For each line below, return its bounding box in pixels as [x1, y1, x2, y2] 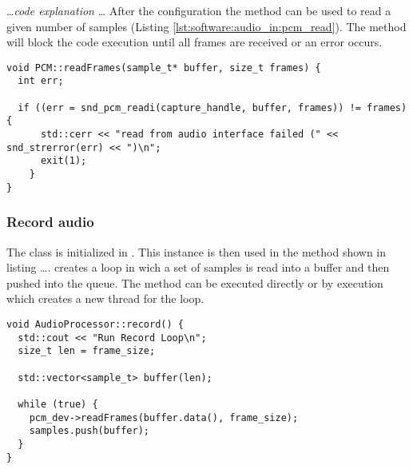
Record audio [6, 212, 94, 232]
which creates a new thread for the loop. [6, 290, 205, 307]
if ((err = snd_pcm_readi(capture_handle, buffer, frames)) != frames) [18, 101, 407, 113]
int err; [18, 75, 64, 87]
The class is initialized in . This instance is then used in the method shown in [6, 243, 387, 260]
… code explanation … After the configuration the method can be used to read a [6, 2, 391, 18]
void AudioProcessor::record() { [6, 318, 184, 330]
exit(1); [40, 155, 87, 167]
